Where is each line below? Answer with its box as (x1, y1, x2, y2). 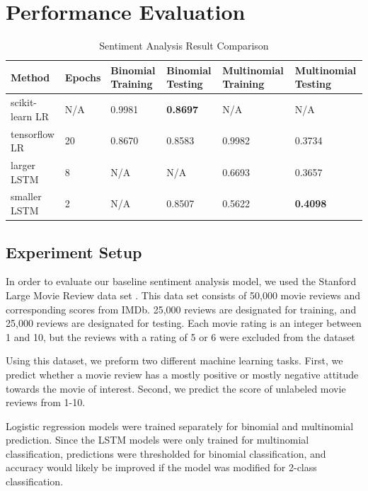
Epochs (64, 69, 101, 84)
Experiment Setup (6, 241, 142, 262)
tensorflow (11, 126, 54, 141)
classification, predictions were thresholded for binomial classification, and (6, 446, 326, 461)
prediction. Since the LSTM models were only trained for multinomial (6, 432, 309, 447)
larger (11, 158, 36, 173)
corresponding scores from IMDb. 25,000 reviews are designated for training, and (6, 301, 357, 316)
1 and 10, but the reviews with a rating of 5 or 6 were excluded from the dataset (6, 329, 355, 344)
